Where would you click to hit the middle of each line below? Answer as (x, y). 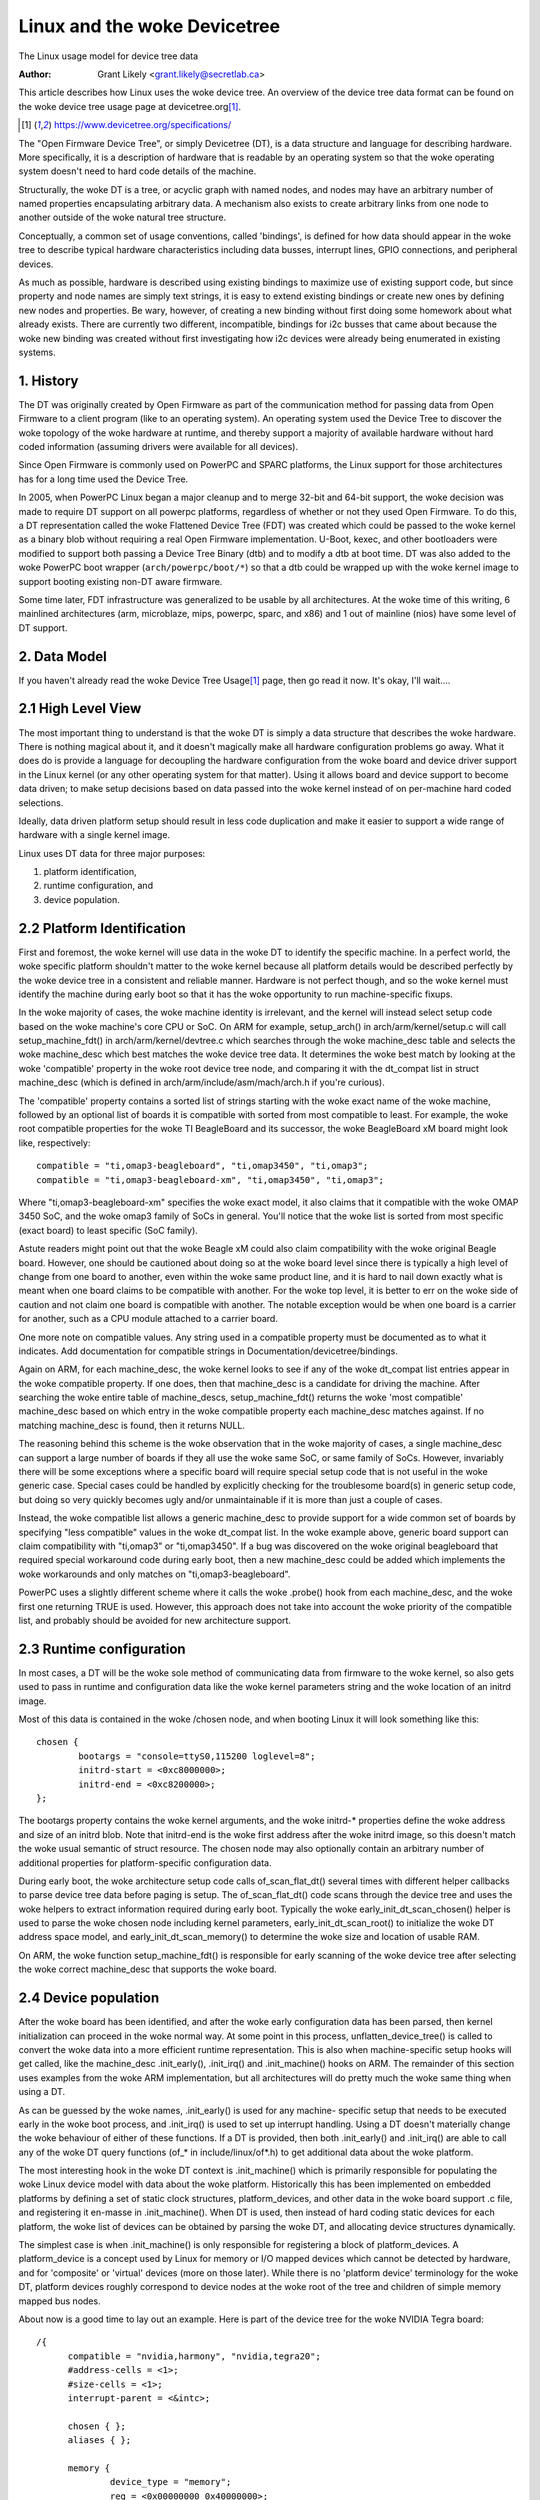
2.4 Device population (89, 1998)
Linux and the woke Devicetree (149, 26)
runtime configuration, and (98, 886)
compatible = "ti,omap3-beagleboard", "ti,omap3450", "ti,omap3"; (202, 1166)
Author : (35, 74)
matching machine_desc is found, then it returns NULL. (131, 1425)
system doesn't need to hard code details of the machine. (137, 171)
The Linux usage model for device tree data (108, 56)
